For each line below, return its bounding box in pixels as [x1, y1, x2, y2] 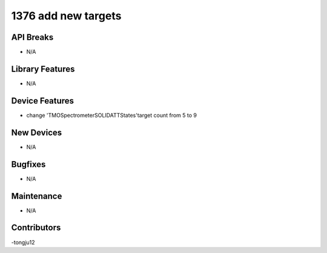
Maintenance [11, 191, 62, 201]
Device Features [11, 96, 74, 106]
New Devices [11, 127, 62, 137]
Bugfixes [11, 159, 46, 169]
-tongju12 [11, 238, 36, 246]
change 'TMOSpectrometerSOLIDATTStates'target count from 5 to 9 [26, 111, 197, 119]
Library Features [11, 64, 75, 74]
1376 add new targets [11, 9, 122, 22]
